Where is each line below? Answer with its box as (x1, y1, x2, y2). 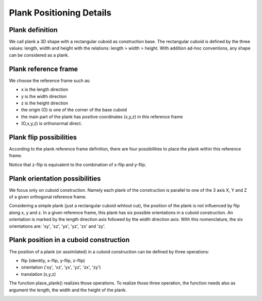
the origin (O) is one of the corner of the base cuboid (21, 107, 127, 113)
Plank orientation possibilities (9, 174, 101, 183)
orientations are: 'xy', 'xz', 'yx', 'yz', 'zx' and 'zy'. (9, 223, 106, 229)
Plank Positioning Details (9, 7, 112, 18)
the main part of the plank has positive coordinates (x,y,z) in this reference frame (21, 114, 183, 119)
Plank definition (9, 26, 58, 34)
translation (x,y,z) (21, 271, 56, 277)
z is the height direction (21, 100, 68, 106)
